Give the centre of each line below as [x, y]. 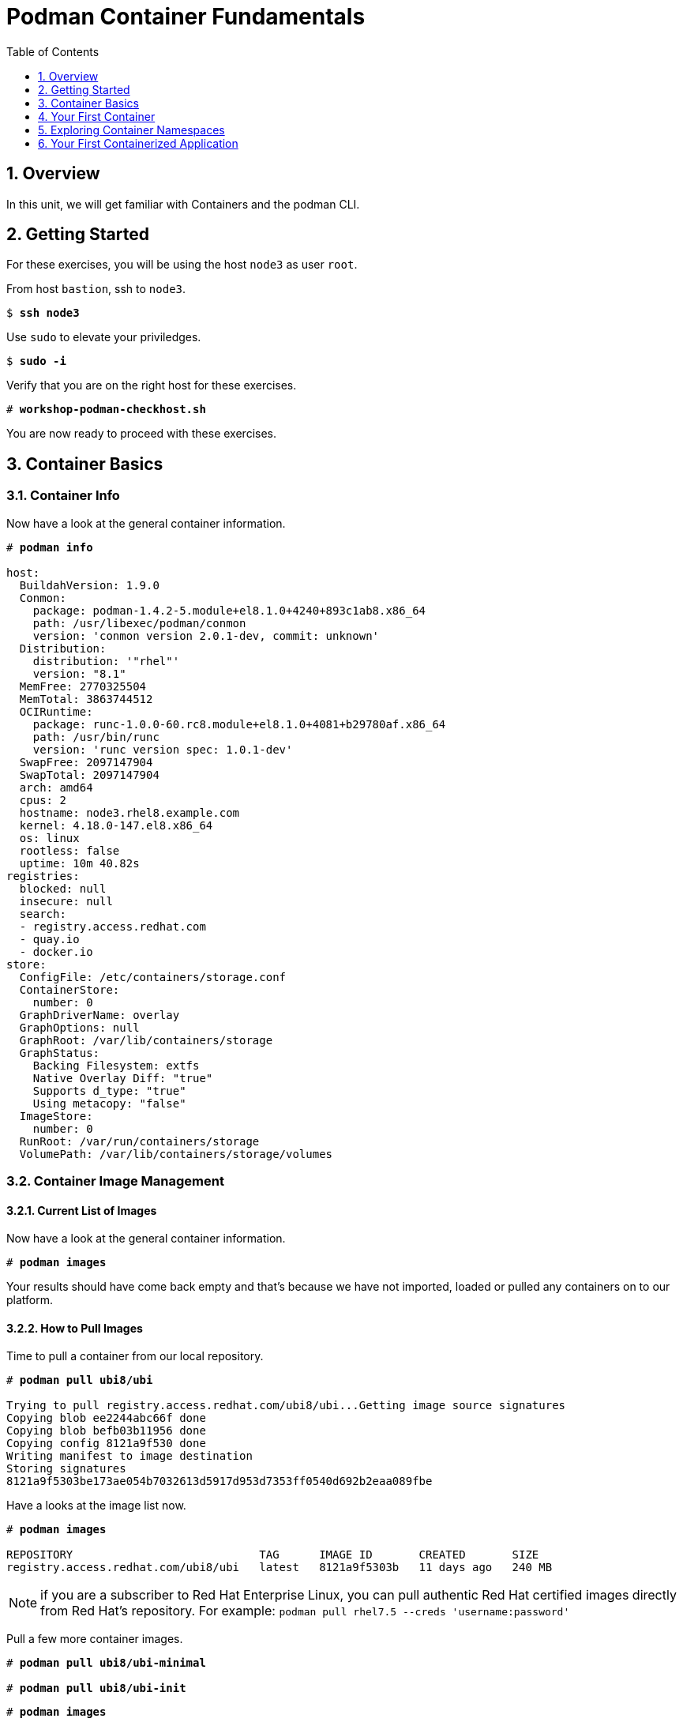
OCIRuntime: [56, 711]
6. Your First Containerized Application [138, 143]
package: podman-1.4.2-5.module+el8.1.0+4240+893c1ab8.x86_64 [229, 610]
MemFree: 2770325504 [83, 686]
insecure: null [66, 901]
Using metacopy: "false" [109, 1103]
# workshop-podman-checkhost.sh [106, 410]
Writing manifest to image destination [129, 1456]
